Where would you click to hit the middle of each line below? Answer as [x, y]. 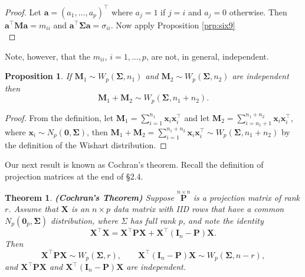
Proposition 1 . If [38, 76]
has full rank [153, 220]
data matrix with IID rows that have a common [199, 209]
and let [197, 117]
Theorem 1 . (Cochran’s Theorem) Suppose [89, 197]
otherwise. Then [258, 12]
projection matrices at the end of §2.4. [74, 176]
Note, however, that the [48, 56]
